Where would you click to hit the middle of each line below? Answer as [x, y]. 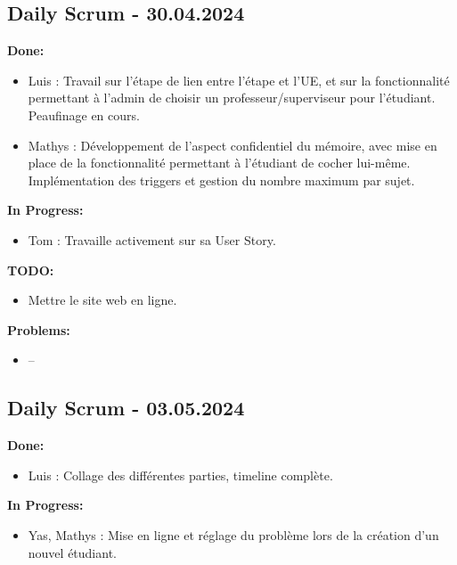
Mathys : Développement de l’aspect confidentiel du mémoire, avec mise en [233, 145]
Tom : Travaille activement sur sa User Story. [152, 239]
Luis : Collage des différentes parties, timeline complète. [180, 475]
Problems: [39, 329]
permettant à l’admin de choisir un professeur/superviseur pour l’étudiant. [232, 98]
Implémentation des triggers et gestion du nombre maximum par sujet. [221, 180]
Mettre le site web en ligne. [102, 300]
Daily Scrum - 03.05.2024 [126, 408]
